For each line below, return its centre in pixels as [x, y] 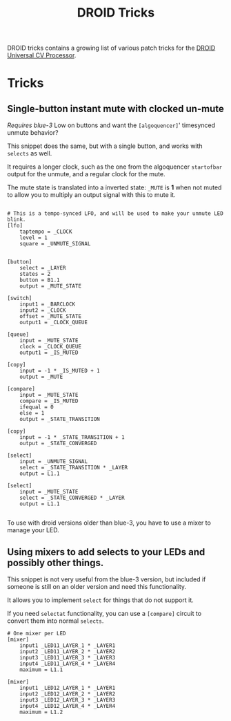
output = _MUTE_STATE [50, 286]
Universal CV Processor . [42, 55]
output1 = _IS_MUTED [49, 353]
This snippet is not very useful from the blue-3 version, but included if [107, 579]
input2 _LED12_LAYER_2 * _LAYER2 [68, 694]
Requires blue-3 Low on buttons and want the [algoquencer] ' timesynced [111, 125]
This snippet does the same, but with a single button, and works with [105, 146]
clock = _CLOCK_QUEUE [50, 347]
